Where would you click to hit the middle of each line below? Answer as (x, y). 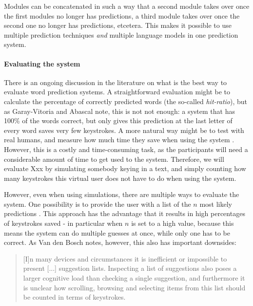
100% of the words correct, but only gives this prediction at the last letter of (118, 120)
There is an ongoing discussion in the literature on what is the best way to (116, 82)
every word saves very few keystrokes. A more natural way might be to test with (124, 130)
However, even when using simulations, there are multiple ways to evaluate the (122, 194)
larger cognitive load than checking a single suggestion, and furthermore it (134, 278)
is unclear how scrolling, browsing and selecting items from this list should (134, 287)
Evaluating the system (42, 63)
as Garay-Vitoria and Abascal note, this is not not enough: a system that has (119, 111)
